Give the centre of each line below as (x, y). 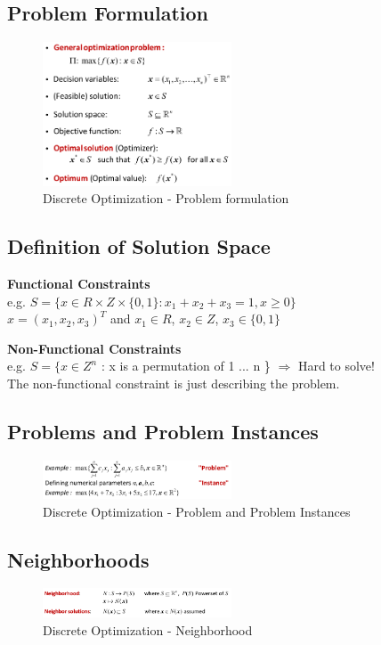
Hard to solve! (336, 366)
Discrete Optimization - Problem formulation (166, 198)
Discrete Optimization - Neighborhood (148, 629)
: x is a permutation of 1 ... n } (186, 366)
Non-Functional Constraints (94, 348)
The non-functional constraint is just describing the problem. (174, 383)
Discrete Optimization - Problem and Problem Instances (197, 511)
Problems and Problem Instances (163, 431)
